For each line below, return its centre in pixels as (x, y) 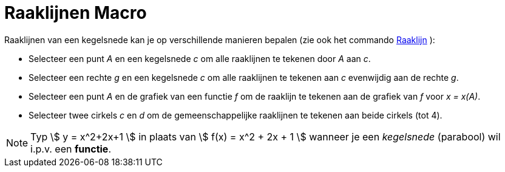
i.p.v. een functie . (71, 149)
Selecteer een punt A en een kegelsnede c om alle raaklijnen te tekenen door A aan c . (200, 58)
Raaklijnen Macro (76, 13)
